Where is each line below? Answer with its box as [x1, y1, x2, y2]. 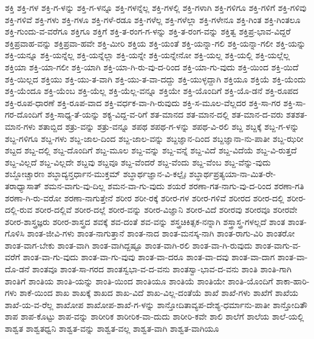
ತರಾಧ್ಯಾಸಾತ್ [5, 179, 42, 192]
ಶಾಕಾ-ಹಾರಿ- [276, 274, 310, 287]
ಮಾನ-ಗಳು [5, 119, 36, 132]
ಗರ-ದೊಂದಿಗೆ [5, 108, 43, 121]
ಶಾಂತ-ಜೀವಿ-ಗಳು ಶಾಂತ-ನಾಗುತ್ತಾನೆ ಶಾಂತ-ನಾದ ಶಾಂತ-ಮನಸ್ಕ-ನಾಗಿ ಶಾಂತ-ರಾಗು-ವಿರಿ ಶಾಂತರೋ [27, 227, 295, 240]
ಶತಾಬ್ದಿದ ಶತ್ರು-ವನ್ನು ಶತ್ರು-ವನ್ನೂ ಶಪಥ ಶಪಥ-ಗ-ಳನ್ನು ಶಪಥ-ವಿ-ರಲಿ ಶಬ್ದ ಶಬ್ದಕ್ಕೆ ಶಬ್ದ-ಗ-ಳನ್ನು [38, 119, 299, 132]
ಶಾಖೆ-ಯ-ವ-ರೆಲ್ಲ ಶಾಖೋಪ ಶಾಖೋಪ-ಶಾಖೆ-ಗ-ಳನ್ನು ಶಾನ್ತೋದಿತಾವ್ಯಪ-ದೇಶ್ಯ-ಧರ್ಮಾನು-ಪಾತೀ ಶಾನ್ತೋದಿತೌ [5, 298, 308, 310]
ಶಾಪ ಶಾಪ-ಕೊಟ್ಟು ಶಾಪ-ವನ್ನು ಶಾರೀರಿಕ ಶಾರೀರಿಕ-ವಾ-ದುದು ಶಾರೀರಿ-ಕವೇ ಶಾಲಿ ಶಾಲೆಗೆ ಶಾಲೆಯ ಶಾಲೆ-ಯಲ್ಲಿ [5, 310, 304, 323]
